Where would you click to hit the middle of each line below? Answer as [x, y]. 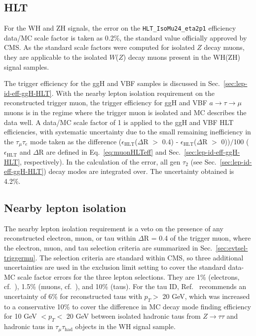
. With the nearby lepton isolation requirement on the [133, 93]
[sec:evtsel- [232, 248]
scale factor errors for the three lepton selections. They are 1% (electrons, [128, 276]
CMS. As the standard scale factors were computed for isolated [99, 47]
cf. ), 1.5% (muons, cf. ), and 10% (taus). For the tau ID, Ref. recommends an [125, 286]
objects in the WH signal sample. [125, 326]
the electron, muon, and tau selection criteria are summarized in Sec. [108, 248]
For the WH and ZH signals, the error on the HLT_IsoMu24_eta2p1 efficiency [120, 28]
